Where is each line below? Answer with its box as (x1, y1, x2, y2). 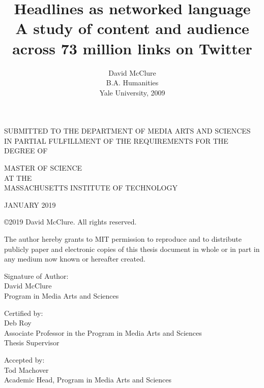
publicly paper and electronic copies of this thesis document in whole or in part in (4, 243, 260, 254)
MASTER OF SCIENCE (4, 163, 82, 173)
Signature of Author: (4, 270, 69, 281)
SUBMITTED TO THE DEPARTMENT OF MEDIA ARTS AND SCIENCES (4, 125, 251, 136)
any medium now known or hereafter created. (4, 253, 145, 264)
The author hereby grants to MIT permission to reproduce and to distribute (4, 234, 242, 244)
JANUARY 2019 (4, 199, 56, 210)
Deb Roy (4, 317, 32, 328)
